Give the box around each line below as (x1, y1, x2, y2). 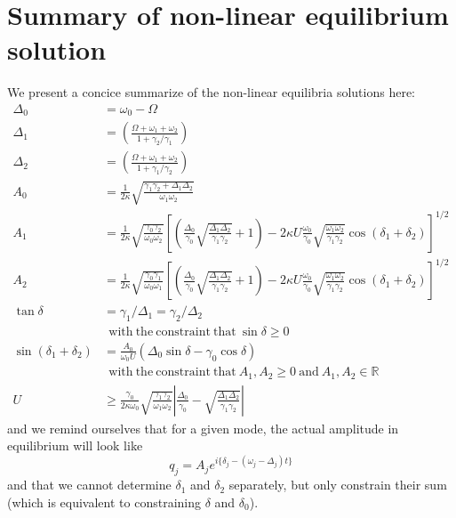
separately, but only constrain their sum (228, 475, 447, 494)
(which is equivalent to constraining (7, 492, 201, 511)
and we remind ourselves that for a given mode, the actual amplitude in (7, 418, 399, 437)
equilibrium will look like (7, 436, 143, 455)
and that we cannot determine (7, 475, 172, 494)
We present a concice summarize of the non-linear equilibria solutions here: (7, 83, 415, 101)
